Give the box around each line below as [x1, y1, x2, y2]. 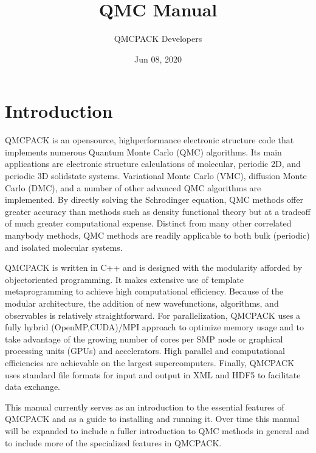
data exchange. [5, 380, 60, 393]
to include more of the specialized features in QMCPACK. [5, 436, 222, 449]
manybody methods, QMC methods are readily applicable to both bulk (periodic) [5, 229, 310, 241]
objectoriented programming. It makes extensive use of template [5, 273, 244, 285]
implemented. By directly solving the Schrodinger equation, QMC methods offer [5, 193, 303, 206]
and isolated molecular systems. [5, 240, 123, 253]
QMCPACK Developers [114, 32, 202, 45]
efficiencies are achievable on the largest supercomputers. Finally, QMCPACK [5, 356, 295, 369]
